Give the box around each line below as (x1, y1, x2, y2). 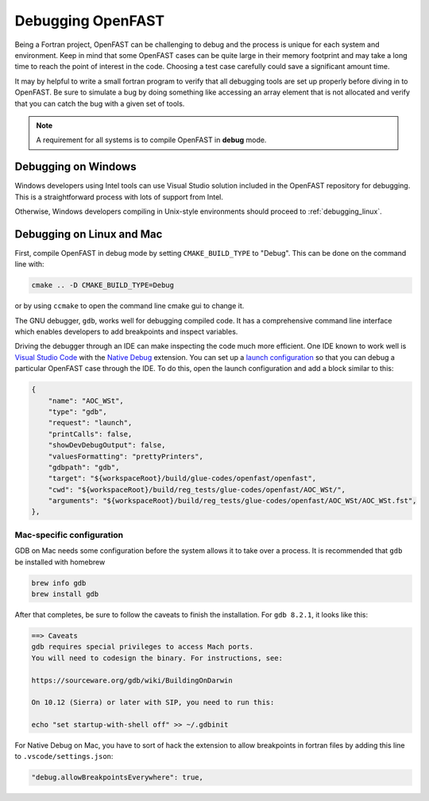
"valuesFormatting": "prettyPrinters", (48, 451, 204, 461)
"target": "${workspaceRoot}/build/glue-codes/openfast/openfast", (48, 474, 317, 483)
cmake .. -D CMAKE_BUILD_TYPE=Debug (31, 281, 175, 290)
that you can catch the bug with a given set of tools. (14, 99, 185, 108)
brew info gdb (31, 578, 87, 587)
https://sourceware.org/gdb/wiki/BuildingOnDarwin (31, 675, 234, 685)
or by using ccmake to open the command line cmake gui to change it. (14, 301, 245, 311)
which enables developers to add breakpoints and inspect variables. (14, 327, 238, 337)
